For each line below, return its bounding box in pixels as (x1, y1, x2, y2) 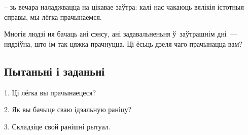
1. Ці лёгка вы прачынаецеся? (4, 87, 96, 97)
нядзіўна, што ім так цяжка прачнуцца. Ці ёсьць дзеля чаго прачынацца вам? (4, 38, 242, 49)
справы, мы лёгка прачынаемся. (4, 11, 102, 22)
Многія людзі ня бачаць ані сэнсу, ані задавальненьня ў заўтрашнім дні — (4, 28, 237, 39)
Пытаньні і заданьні (4, 63, 105, 79)
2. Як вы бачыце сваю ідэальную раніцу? (4, 104, 131, 115)
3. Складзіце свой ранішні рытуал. (4, 121, 111, 131)
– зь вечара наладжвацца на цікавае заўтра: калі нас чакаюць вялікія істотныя (4, 2, 244, 12)
